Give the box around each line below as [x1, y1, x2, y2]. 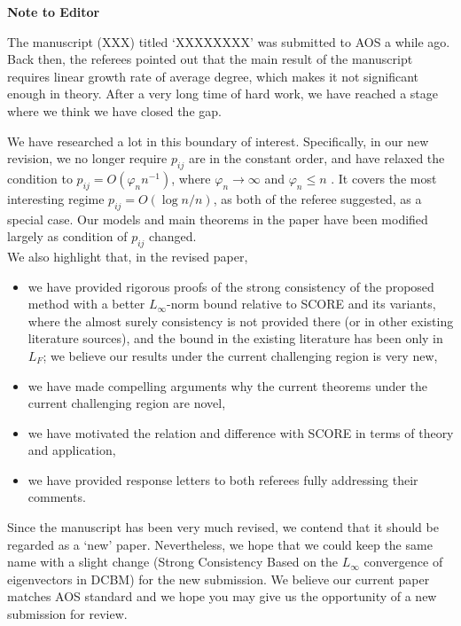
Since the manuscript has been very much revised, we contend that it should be [7, 518, 439, 536]
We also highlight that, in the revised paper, [7, 246, 248, 265]
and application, [27, 441, 116, 459]
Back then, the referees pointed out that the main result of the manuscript [7, 50, 413, 68]
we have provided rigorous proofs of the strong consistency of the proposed [27, 277, 434, 295]
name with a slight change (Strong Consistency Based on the [7, 552, 339, 571]
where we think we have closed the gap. [7, 101, 222, 120]
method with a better [27, 294, 145, 313]
